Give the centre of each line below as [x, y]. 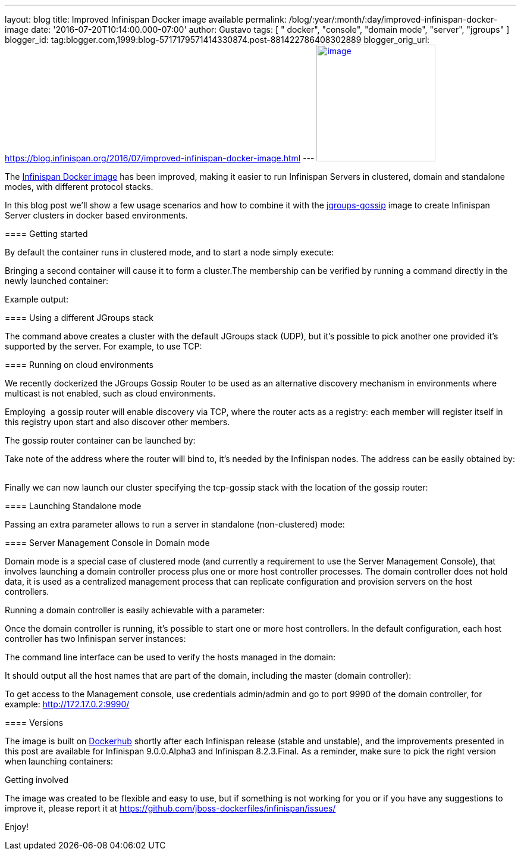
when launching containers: [59, 761]
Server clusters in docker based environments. [96, 215]
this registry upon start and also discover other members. [117, 422]
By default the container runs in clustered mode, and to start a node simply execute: [170, 252]
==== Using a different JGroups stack [79, 318]
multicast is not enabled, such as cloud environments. [110, 393]
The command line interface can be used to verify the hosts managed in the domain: [170, 657]
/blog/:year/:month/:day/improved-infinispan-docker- [393, 19]
